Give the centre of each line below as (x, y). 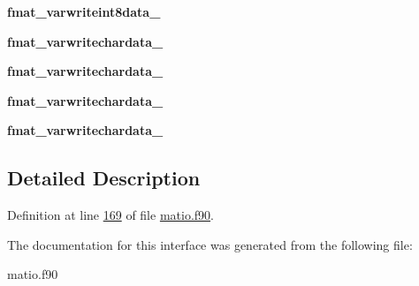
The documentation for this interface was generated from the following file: (210, 244)
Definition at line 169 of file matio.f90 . (110, 215)
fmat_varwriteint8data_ (84, 11)
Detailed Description (104, 178)
